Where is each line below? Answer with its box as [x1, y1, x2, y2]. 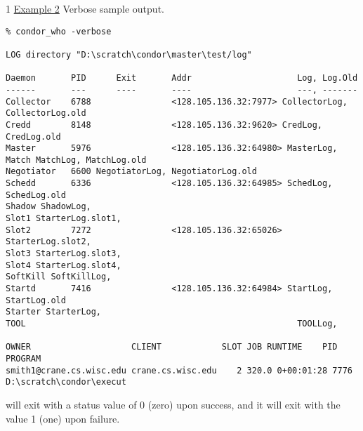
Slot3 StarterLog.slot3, [6, 248, 121, 259]
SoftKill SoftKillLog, [6, 272, 112, 282]
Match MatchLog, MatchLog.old [6, 154, 147, 165]
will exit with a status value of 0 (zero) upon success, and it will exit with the [6, 397, 341, 411]
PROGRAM [6, 353, 41, 364]
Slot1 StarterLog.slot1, [6, 213, 121, 224]
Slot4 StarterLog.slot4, [6, 260, 121, 270]
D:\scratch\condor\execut [6, 377, 126, 387]
